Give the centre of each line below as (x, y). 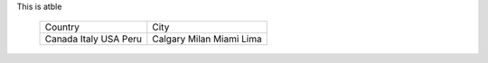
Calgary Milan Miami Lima (207, 39)
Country (62, 27)
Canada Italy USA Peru (94, 39)
